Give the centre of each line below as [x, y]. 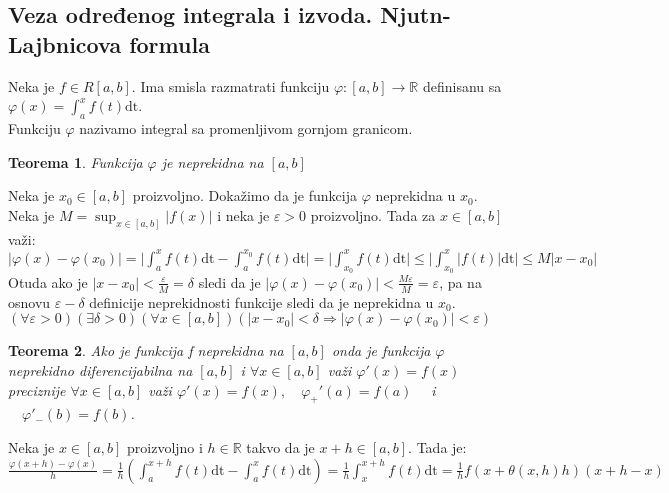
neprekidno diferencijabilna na [100, 369]
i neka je [243, 214]
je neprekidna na [212, 161]
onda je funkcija [381, 350]
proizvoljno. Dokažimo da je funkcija [244, 195]
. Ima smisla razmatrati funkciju [230, 85]
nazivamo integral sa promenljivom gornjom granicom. [246, 127]
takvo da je [280, 446]
